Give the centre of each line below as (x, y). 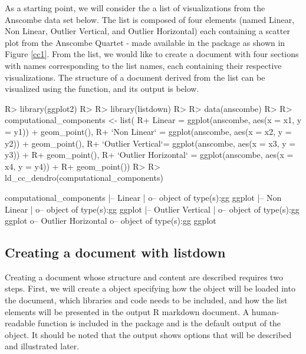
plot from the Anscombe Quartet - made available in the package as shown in (145, 42)
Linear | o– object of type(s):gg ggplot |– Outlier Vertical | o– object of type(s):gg (152, 209)
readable (20, 323)
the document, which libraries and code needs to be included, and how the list (146, 300)
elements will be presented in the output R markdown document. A (127, 311)
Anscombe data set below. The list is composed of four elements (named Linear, (150, 19)
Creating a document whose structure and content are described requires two (144, 277)
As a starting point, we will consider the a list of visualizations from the (135, 8)
